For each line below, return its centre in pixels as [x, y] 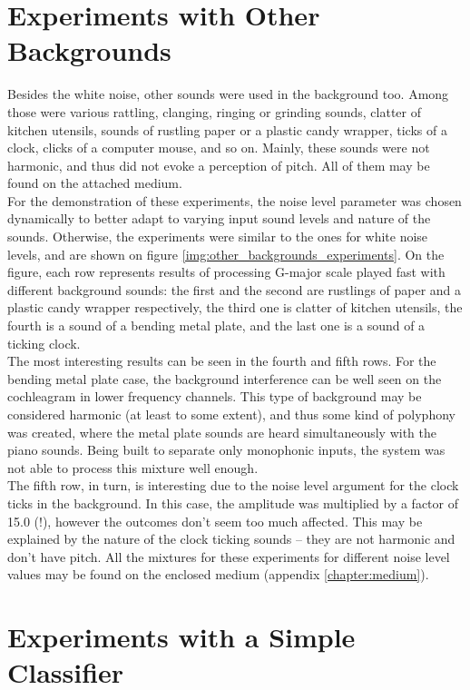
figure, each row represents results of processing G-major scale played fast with [226, 272]
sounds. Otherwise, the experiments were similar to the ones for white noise [218, 237]
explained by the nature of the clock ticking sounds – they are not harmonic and [231, 539]
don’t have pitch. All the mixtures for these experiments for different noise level [229, 556]
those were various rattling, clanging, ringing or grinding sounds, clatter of [215, 111]
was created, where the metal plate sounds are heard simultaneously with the [222, 432]
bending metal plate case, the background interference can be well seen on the [225, 378]
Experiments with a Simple [181, 637]
